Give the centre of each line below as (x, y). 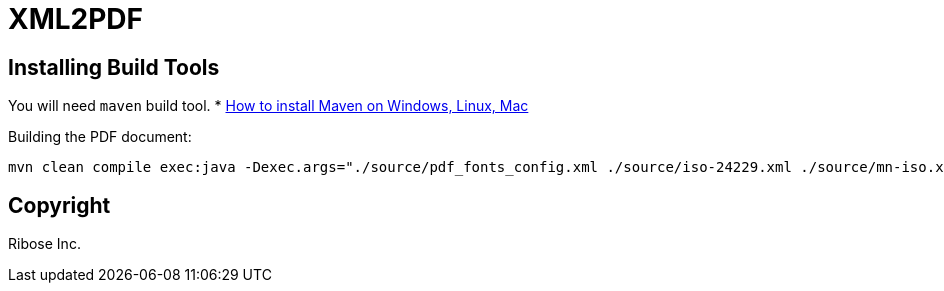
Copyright (59, 205)
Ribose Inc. (44, 244)
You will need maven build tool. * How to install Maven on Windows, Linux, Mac (268, 106)
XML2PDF (76, 19)
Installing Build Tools (114, 67)
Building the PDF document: (100, 137)
